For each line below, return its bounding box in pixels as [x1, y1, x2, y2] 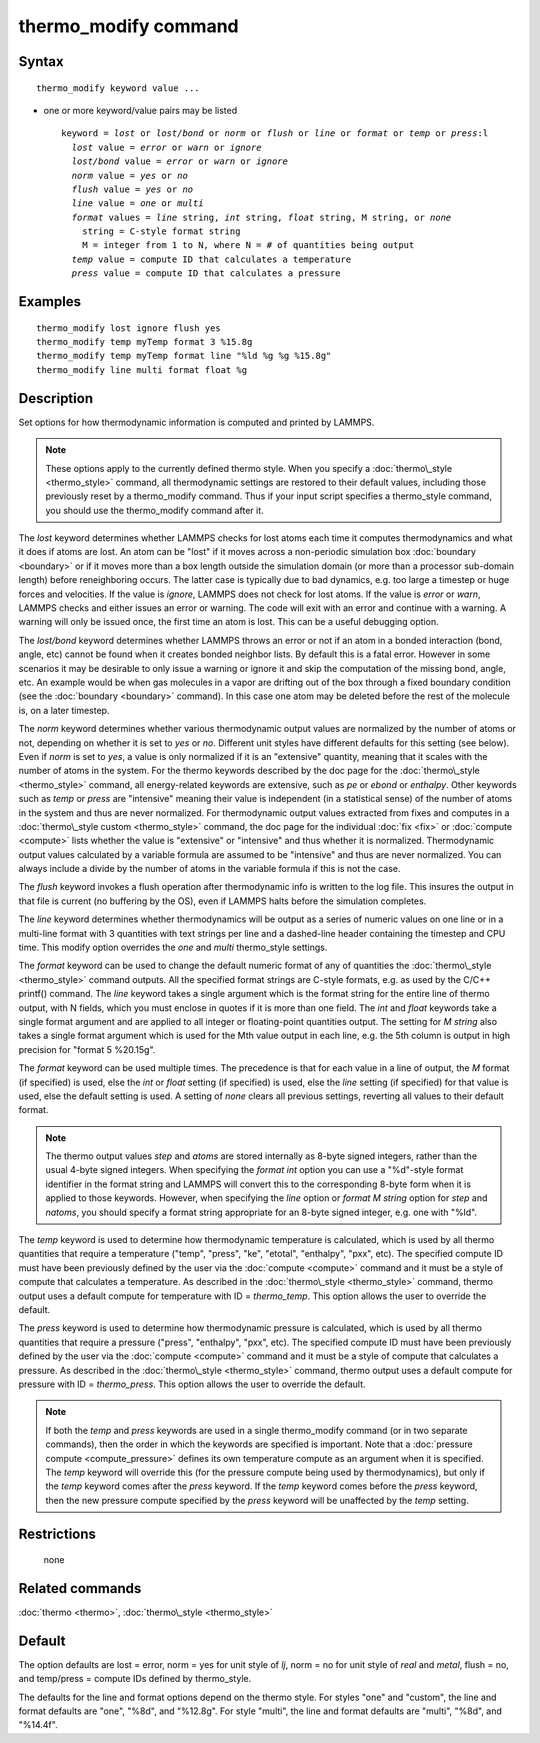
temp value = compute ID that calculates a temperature [71, 253, 352, 265]
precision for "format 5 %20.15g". [18, 1043, 156, 1055]
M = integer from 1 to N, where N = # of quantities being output [81, 240, 415, 251]
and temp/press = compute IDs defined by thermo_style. [18, 1673, 252, 1685]
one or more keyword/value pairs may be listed [43, 104, 238, 116]
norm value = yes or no [71, 170, 189, 181]
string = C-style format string [81, 226, 241, 237]
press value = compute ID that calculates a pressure [71, 268, 341, 279]
